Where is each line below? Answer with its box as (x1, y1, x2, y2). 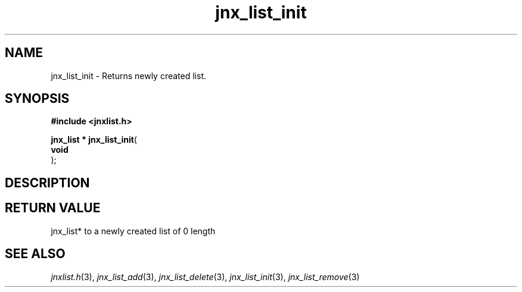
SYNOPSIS (5, 91, 70, 106)
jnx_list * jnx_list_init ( (51, 134, 137, 145)
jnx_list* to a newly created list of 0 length (51, 225, 216, 236)
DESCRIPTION (5, 175, 90, 190)
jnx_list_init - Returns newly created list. (51, 70, 207, 81)
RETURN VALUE (5, 200, 101, 216)
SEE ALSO (5, 246, 66, 262)
